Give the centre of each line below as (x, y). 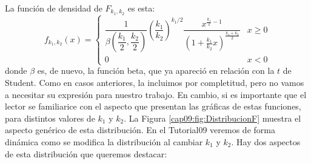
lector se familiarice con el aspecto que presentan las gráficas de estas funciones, (153, 106)
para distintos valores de (50, 118)
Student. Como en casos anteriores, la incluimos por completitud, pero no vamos (155, 82)
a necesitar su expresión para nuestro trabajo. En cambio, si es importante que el (156, 94)
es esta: (141, 8)
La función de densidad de (54, 8)
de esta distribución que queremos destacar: (86, 153)
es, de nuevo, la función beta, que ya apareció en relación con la (156, 71)
